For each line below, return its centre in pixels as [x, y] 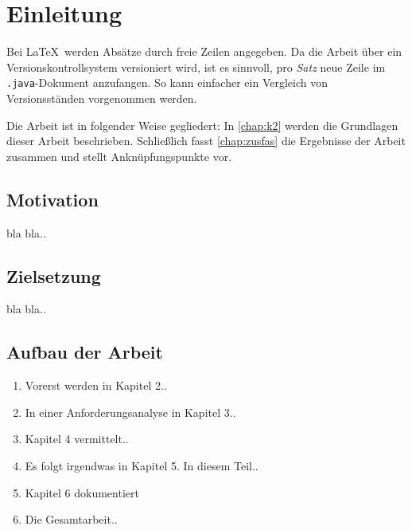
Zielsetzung [54, 275]
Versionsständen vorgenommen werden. [102, 98]
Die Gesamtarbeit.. [71, 519]
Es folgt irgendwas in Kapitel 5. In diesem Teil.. [142, 465]
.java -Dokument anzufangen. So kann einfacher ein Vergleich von [167, 82]
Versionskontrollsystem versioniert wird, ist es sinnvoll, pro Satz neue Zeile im [196, 67]
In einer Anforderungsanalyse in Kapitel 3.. [130, 412]
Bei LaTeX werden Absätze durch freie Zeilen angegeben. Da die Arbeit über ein [204, 51]
